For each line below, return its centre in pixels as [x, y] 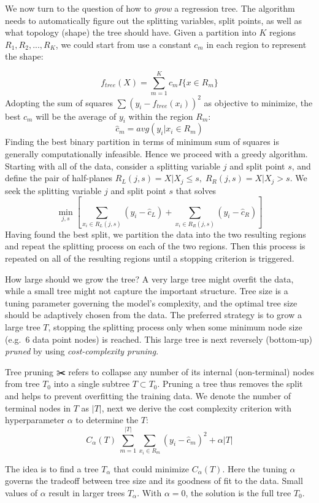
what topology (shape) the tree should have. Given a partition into [131, 32]
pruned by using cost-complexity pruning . [82, 351]
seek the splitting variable [53, 190]
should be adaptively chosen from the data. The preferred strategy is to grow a [153, 315]
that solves [196, 190]
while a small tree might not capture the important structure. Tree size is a [147, 291]
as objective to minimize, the [258, 102]
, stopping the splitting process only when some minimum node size [175, 327]
